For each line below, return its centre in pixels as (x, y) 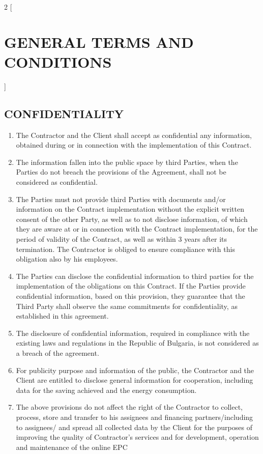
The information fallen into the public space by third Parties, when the (127, 162)
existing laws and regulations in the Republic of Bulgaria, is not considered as (137, 343)
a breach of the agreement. (57, 352)
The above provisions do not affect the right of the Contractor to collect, (129, 407)
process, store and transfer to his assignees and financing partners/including (135, 417)
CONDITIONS (58, 61)
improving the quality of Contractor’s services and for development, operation (137, 437)
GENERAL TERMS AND (99, 41)
